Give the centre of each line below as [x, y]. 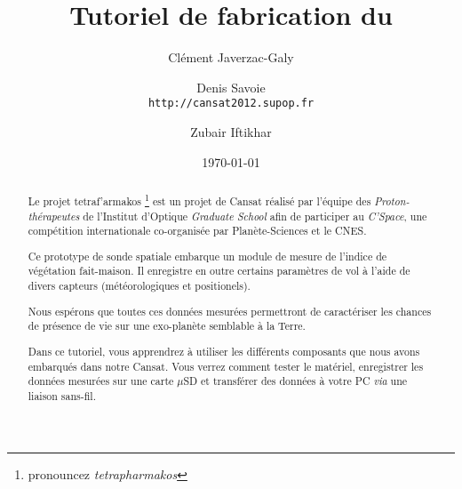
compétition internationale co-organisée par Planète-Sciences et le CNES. [197, 231]
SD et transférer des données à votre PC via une [295, 381]
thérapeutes [54, 216]
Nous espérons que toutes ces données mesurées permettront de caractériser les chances [230, 311]
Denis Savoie [231, 87]
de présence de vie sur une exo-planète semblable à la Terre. [167, 326]
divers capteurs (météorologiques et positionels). [139, 286]
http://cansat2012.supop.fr [231, 104]
